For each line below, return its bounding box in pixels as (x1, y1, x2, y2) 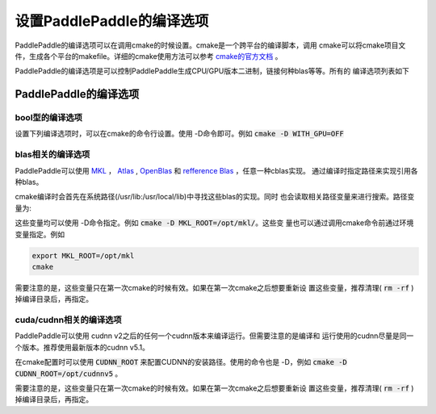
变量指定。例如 (15, 229, 65, 239)
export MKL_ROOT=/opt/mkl (31, 251, 135, 260)
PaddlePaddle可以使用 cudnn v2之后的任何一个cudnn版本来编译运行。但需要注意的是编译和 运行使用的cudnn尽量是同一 (15, 331, 414, 341)
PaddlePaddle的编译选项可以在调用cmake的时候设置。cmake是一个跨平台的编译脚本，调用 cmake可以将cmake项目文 (15, 40, 406, 50)
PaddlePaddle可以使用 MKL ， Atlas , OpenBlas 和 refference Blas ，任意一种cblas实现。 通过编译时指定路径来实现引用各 (15, 165, 418, 175)
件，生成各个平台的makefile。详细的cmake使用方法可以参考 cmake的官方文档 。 (15, 51, 283, 61)
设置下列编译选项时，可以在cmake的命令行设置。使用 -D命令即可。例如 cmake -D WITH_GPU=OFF (15, 129, 345, 139)
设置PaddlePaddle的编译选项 (15, 12, 209, 30)
